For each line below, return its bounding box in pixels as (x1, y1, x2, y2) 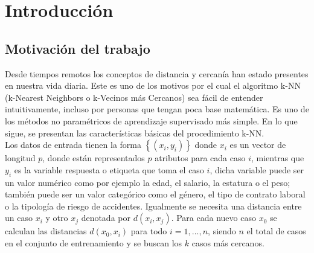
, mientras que (251, 152, 304, 164)
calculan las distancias (5, 225, 87, 237)
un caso (5, 211, 33, 224)
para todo (130, 225, 167, 237)
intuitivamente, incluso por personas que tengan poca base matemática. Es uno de (5, 103, 309, 115)
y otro (45, 211, 68, 224)
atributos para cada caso (155, 152, 246, 164)
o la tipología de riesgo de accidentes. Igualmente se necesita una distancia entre (5, 199, 302, 212)
